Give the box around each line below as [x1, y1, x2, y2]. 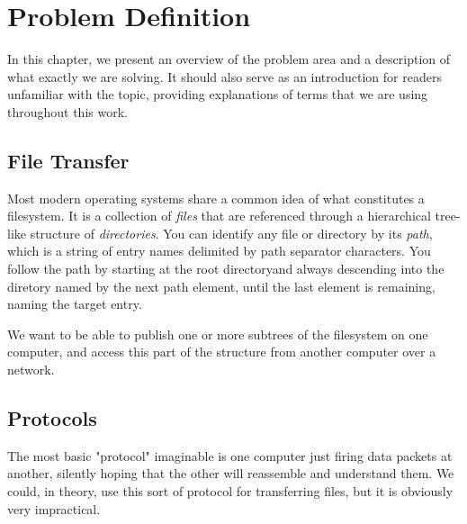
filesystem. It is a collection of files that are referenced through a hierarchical [7, 206, 431, 225]
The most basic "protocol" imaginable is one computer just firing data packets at [7, 446, 453, 465]
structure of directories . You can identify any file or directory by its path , [30, 223, 433, 242]
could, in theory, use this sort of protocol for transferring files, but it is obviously [7, 482, 454, 501]
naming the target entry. [7, 294, 142, 313]
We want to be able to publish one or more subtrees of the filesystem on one [7, 324, 428, 343]
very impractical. [7, 499, 101, 518]
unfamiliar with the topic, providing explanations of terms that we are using [7, 85, 428, 104]
